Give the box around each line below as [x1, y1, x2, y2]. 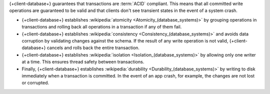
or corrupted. [21, 80, 49, 86]
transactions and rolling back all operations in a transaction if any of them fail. [21, 24, 182, 30]
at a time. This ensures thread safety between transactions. [21, 59, 144, 65]
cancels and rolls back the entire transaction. [46, 45, 140, 51]
